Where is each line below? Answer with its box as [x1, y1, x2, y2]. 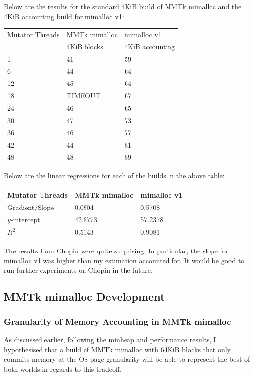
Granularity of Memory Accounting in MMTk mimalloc [4, 315, 231, 327]
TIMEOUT [66, 90, 101, 101]
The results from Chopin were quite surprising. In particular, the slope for [4, 246, 229, 256]
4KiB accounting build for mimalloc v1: [4, 11, 124, 21]
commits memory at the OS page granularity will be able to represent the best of [4, 354, 250, 364]
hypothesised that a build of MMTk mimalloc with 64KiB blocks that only [4, 344, 231, 354]
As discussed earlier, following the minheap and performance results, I [4, 334, 216, 344]
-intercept [10, 214, 40, 225]
